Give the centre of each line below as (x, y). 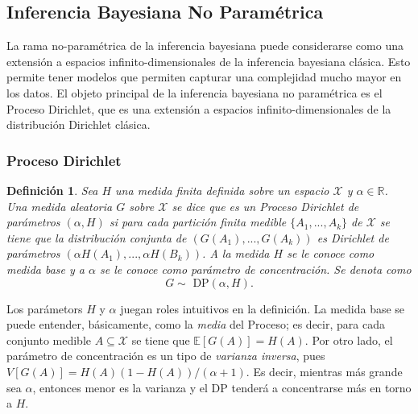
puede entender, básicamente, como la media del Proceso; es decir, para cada (196, 324)
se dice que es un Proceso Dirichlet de (265, 206)
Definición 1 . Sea (52, 190)
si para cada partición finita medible (198, 222)
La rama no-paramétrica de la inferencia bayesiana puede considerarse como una (205, 46)
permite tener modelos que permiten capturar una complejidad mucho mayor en (204, 77)
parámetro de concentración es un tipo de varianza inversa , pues (166, 356)
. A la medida (236, 253)
